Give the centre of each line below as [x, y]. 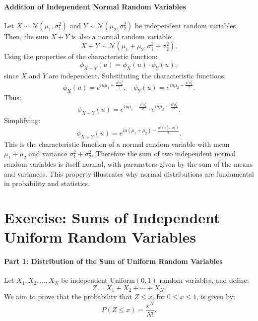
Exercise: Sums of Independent [112, 218]
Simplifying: [22, 120]
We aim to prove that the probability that [68, 296]
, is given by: [216, 296]
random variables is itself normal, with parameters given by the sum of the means [129, 164]
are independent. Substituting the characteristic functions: [137, 75]
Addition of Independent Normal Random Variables [95, 6]
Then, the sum [26, 36]
